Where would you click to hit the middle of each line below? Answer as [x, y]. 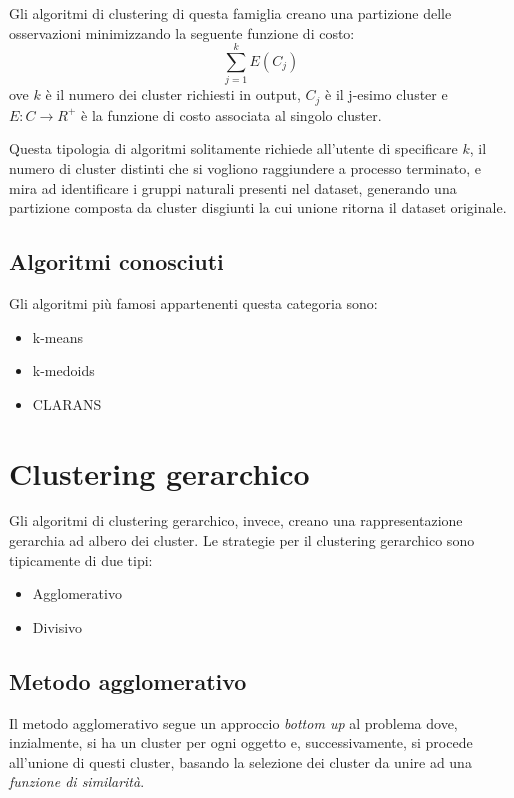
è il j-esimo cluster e [386, 94]
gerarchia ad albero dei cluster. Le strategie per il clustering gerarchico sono [242, 540]
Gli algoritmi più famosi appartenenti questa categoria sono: [193, 302]
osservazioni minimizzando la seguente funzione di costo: [182, 32]
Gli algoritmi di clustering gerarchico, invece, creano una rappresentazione [236, 520]
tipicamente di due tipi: [81, 559]
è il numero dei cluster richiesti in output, [173, 94]
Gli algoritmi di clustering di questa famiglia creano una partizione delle [230, 13]
